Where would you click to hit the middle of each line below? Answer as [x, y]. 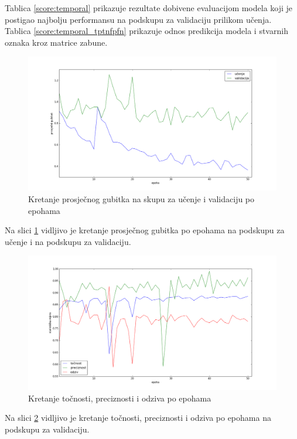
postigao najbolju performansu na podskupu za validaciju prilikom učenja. [138, 19]
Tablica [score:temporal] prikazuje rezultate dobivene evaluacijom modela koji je [149, 8]
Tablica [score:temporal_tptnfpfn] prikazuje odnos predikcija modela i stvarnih [146, 31]
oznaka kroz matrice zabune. [56, 42]
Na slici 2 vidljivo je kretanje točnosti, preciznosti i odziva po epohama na [138, 418]
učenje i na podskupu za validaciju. [68, 241]
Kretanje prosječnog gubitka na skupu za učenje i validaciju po [141, 198]
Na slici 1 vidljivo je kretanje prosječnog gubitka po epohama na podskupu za [145, 230]
